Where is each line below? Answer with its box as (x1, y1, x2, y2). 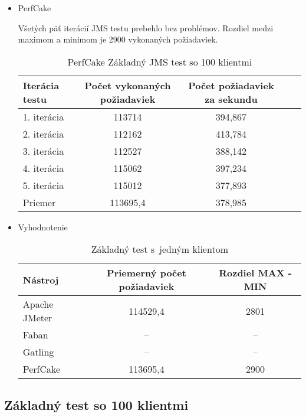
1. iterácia (22, 109, 64, 123)
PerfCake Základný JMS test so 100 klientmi (67, 54, 252, 69)
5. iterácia (22, 178, 64, 192)
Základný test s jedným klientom (91, 242, 228, 256)
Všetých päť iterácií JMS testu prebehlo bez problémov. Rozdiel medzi (18, 21, 274, 34)
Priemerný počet (107, 266, 186, 280)
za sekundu (205, 92, 258, 106)
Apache (22, 297, 54, 311)
